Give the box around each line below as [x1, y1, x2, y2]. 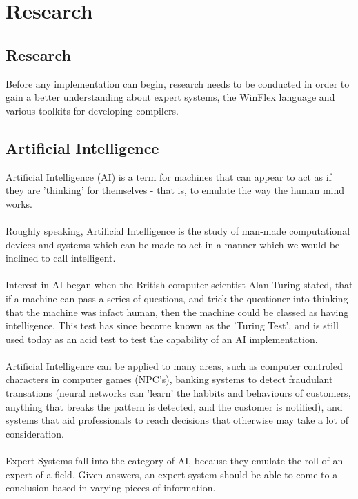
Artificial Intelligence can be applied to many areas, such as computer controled [6, 358, 343, 373]
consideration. [6, 426, 64, 440]
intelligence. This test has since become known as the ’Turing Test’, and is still [6, 318, 339, 333]
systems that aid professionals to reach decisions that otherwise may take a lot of [6, 413, 348, 427]
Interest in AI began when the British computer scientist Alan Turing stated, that [6, 277, 353, 292]
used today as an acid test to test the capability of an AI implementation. [6, 331, 318, 346]
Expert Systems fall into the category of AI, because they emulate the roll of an [6, 453, 344, 468]
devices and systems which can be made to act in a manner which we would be [6, 237, 340, 251]
